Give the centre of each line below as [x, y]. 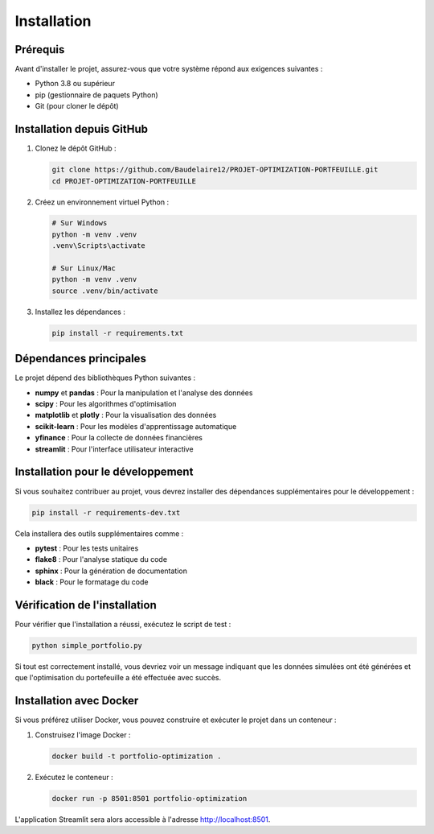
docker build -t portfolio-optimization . [137, 756]
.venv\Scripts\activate [99, 246]
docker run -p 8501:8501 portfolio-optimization [149, 798]
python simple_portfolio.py [87, 645]
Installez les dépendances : [80, 312]
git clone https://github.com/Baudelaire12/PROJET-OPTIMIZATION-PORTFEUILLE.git [215, 170]
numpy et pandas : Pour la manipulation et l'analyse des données [144, 392]
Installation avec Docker [77, 701]
